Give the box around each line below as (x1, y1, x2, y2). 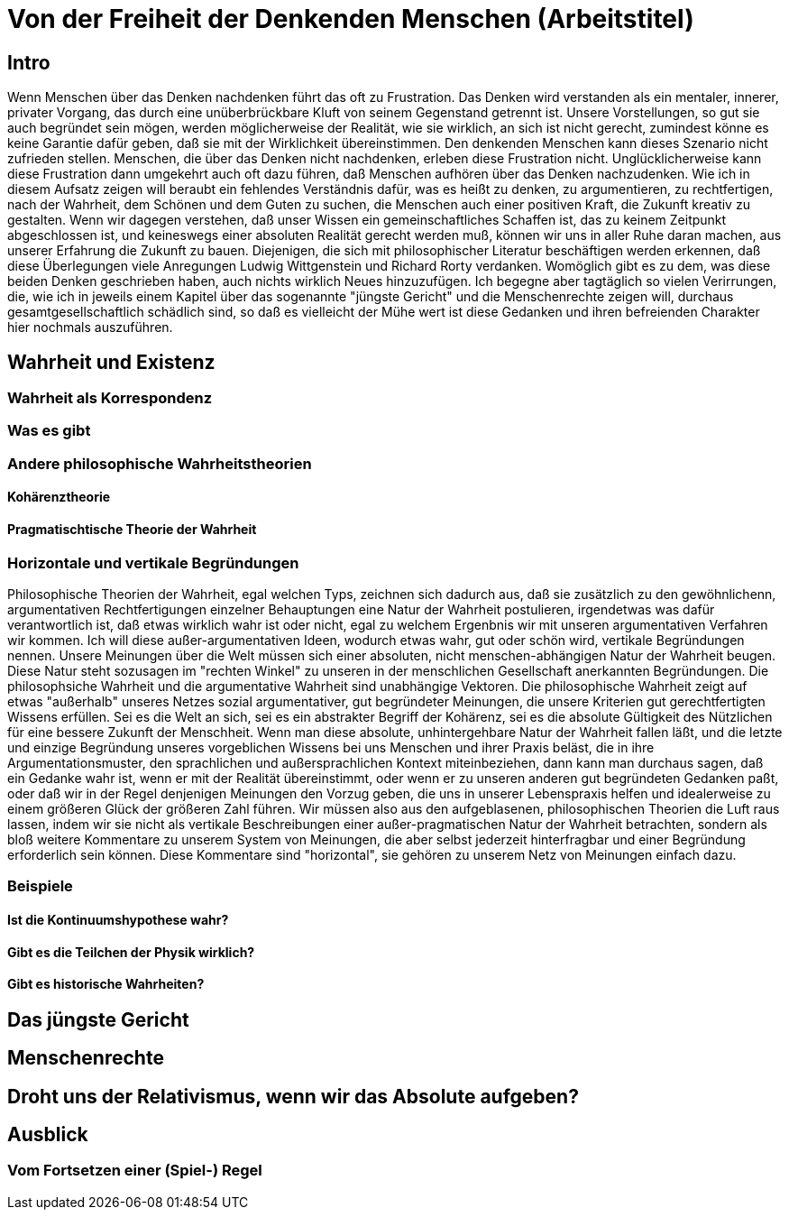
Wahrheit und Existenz (7, 350, 216, 373)
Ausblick (7, 1123, 88, 1147)
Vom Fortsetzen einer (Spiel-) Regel (7, 1161, 262, 1180)
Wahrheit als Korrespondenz (7, 389, 213, 408)
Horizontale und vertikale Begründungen (7, 553, 299, 572)
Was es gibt (7, 421, 91, 440)
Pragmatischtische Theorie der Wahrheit (7, 521, 257, 537)
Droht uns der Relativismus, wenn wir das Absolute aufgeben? (7, 1084, 579, 1108)
